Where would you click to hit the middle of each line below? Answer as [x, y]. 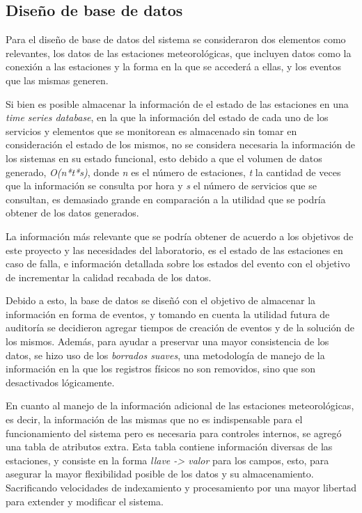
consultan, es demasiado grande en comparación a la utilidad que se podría [166, 199]
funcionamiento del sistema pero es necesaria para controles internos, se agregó [174, 433]
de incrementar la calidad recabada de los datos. [109, 277]
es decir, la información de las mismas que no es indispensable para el [154, 419]
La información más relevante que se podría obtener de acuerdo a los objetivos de [180, 236]
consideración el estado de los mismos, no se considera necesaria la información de [180, 144]
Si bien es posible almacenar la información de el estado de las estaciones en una [177, 103]
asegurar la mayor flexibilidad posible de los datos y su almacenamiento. [160, 474]
